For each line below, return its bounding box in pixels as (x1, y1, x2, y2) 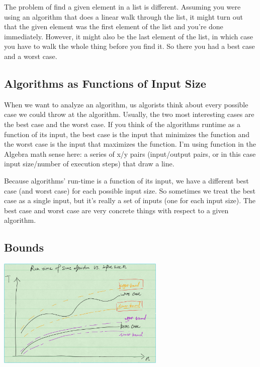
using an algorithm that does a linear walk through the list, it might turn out (4, 11, 243, 22)
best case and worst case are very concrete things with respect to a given (4, 205, 229, 215)
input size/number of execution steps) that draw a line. (4, 158, 175, 169)
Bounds (4, 239, 44, 255)
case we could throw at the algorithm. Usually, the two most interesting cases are (4, 109, 254, 119)
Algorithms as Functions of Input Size (4, 75, 206, 91)
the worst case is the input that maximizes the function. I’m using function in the (4, 139, 256, 149)
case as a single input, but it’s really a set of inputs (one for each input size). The (4, 195, 255, 206)
